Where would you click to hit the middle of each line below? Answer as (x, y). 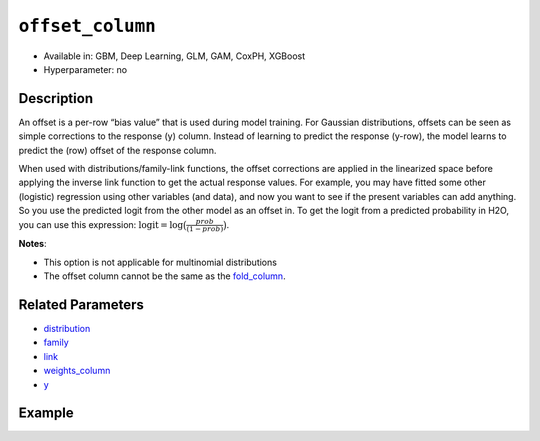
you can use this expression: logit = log (101, 224)
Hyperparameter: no (85, 69)
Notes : (32, 244)
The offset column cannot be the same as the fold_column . (164, 276)
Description (56, 98)
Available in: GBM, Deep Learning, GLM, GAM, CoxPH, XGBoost (174, 56)
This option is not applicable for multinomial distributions (160, 262)
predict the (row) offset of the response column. (117, 150)
